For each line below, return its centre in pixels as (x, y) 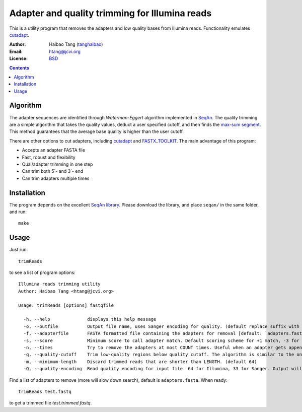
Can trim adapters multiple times (56, 178)
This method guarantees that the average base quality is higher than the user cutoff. (96, 131)
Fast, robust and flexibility (49, 157)
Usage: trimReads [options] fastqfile (66, 305)
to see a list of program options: (42, 272)
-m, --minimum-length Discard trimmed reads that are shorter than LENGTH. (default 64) (140, 362)
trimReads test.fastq (45, 391)
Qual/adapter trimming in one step (57, 164)
